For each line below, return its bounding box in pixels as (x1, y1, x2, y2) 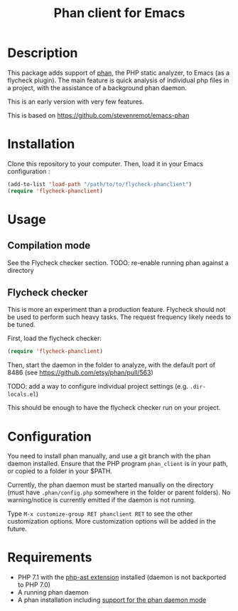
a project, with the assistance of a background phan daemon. (7, 83, 187, 92)
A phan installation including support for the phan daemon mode (17, 595, 207, 605)
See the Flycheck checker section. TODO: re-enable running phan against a (7, 258, 229, 267)
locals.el (7, 391, 37, 399)
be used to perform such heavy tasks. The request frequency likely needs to (7, 313, 232, 321)
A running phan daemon (17, 588, 89, 597)
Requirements (7, 549, 92, 566)
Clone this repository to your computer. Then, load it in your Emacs (7, 159, 204, 168)
